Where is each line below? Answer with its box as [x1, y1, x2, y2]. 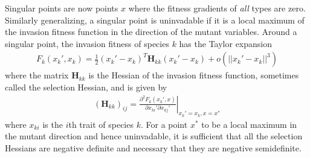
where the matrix [5, 69, 69, 81]
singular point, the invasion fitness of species [5, 37, 169, 49]
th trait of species [68, 118, 134, 130]
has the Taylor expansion [179, 37, 273, 49]
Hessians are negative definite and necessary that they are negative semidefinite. [5, 142, 302, 154]
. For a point [140, 118, 188, 130]
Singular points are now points [5, 2, 118, 14]
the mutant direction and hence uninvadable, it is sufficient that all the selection [5, 130, 303, 142]
